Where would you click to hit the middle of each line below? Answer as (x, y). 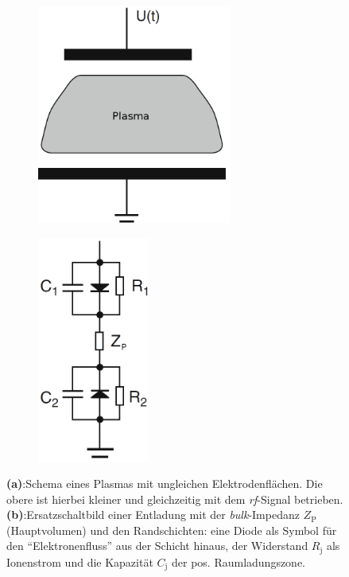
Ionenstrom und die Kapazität (80, 561)
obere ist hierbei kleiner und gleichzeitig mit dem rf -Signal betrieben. (175, 499)
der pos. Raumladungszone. (238, 561)
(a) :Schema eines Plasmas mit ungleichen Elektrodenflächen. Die (165, 483)
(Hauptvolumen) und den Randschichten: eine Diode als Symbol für (172, 530)
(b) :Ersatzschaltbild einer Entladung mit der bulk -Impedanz (153, 515)
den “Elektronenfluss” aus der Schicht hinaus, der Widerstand (157, 546)
